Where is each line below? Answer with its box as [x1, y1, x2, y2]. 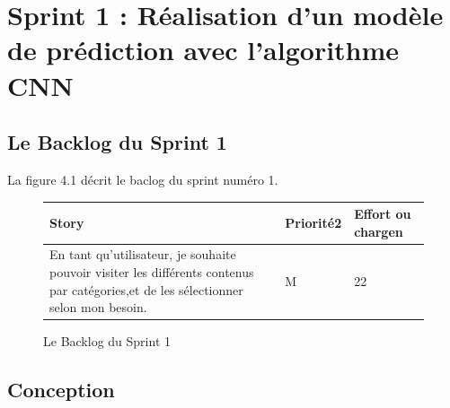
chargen [354, 221, 403, 240]
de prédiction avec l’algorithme [7, 31, 400, 68]
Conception [7, 376, 115, 404]
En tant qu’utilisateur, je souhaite [49, 245, 236, 264]
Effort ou [354, 204, 411, 223]
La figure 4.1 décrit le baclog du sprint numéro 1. [7, 169, 278, 188]
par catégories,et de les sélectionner [49, 280, 243, 299]
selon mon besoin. [49, 298, 147, 317]
